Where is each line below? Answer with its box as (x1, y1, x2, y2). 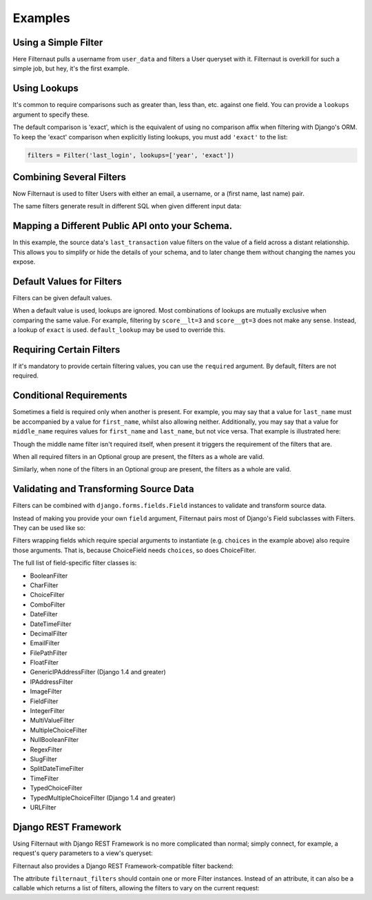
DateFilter (30, 610, 58, 618)
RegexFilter (30, 745, 63, 754)
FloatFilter (30, 658, 59, 667)
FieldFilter (30, 697, 59, 705)
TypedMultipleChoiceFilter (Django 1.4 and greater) (30, 794, 176, 802)
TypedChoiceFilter (30, 784, 83, 792)
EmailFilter (30, 639, 60, 647)
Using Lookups (12, 83, 79, 95)
